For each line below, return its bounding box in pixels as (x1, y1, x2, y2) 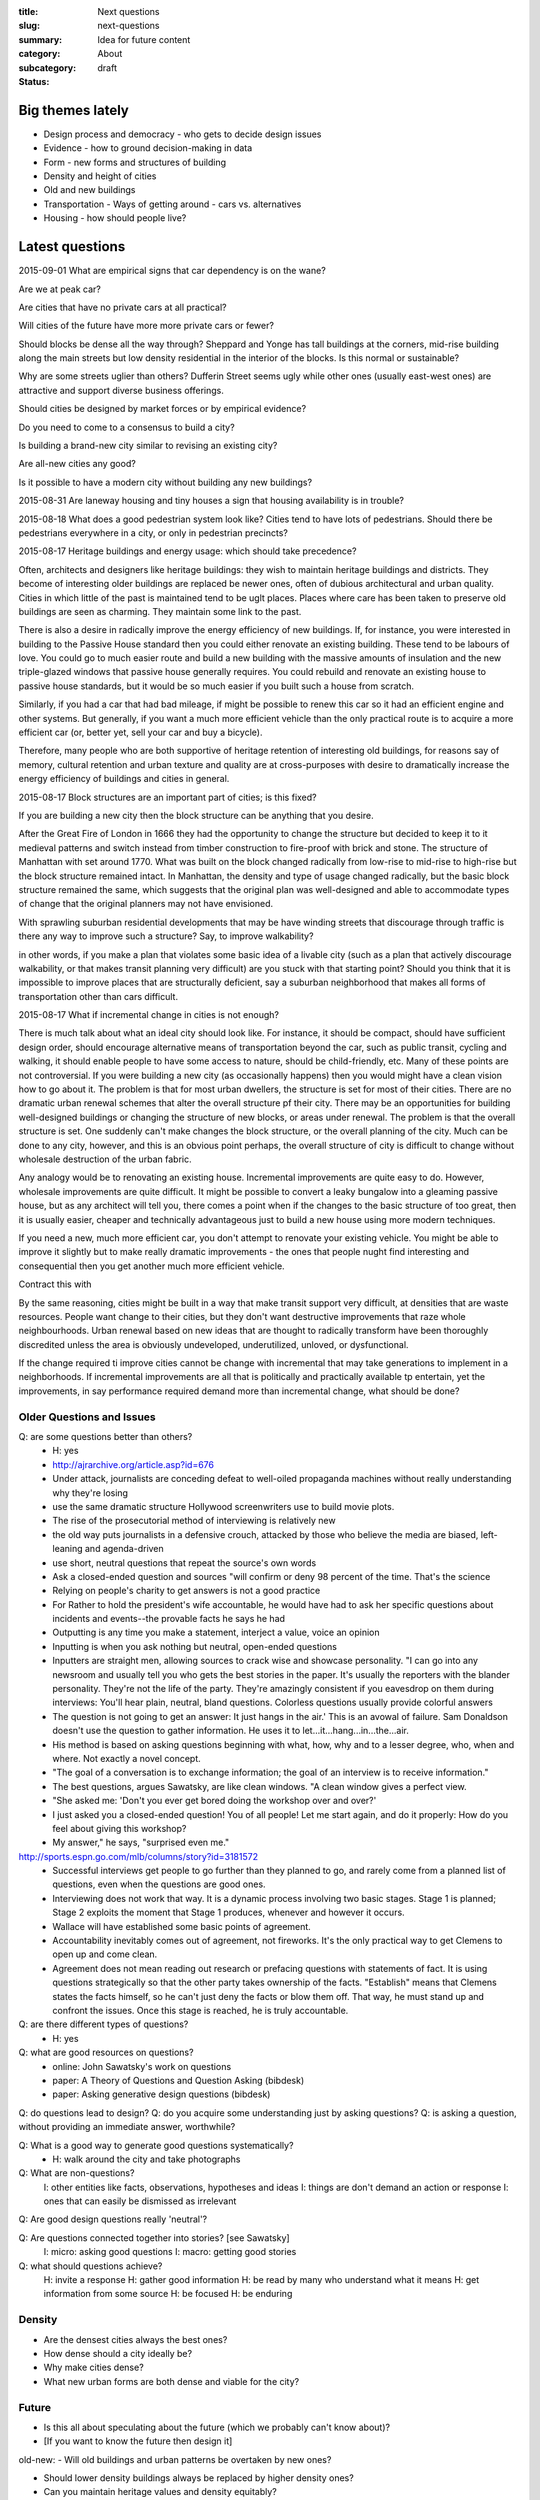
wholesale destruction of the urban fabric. (18, 1153, 192, 1165)
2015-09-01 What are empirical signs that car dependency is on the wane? (18, 265, 327, 277)
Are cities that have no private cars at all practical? (18, 301, 227, 313)
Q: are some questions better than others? (18, 1430, 193, 1442)
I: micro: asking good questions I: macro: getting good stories (43, 2246, 297, 2258)
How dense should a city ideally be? (43, 2347, 193, 2359)
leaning (52, 1543, 84, 1555)
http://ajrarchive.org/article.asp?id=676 (52, 1458, 215, 1470)
